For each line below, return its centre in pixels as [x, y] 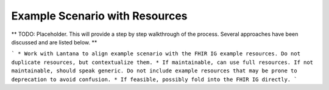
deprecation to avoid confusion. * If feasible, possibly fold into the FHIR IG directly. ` [154, 79]
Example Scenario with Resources [99, 16]
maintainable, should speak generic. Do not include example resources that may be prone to [154, 71]
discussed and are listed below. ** [54, 42]
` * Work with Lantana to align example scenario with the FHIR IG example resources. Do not [156, 54]
